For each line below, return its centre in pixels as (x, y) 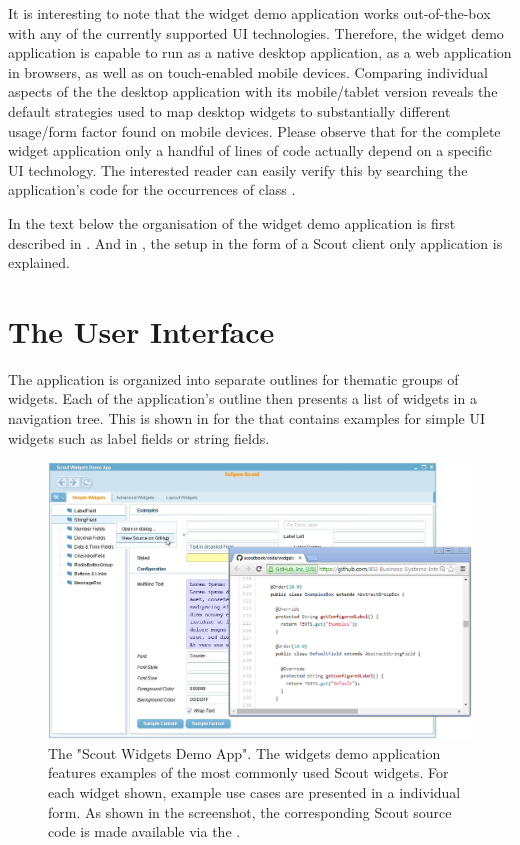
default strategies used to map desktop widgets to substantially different (229, 110)
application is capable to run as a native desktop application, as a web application (260, 52)
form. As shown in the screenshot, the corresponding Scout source (250, 811)
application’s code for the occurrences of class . (152, 189)
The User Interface (141, 330)
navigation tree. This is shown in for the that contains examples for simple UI (246, 418)
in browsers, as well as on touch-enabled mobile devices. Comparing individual (248, 71)
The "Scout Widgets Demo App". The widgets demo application (244, 752)
